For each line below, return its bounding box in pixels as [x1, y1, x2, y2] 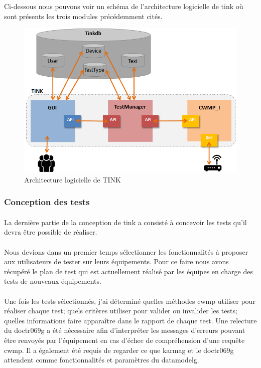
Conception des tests [4, 196, 90, 208]
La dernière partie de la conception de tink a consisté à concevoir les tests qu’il [4, 217, 247, 227]
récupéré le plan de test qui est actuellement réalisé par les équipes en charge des [4, 266, 253, 276]
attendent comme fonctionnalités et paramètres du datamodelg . [4, 354, 199, 365]
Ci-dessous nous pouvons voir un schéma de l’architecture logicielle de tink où [4, 1, 243, 11]
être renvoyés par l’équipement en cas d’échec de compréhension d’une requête [4, 334, 245, 345]
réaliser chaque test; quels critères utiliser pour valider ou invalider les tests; [4, 305, 237, 316]
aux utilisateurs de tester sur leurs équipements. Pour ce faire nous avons [4, 256, 229, 267]
